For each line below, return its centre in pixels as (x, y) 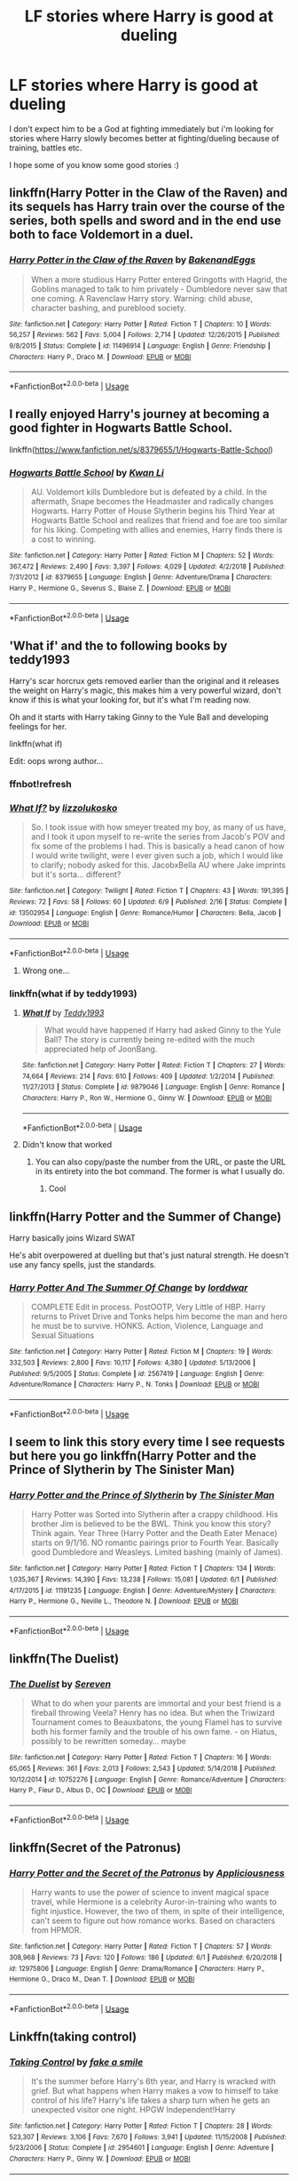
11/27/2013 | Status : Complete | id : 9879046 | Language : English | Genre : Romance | (153, 1087)
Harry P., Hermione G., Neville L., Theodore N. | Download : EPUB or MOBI (124, 1602)
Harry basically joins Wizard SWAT (72, 1238)
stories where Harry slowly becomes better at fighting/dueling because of (144, 138)
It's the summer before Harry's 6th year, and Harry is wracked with (153, 2081)
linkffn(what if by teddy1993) (73, 994)
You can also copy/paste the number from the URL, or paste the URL (161, 1162)
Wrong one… (46, 970)
